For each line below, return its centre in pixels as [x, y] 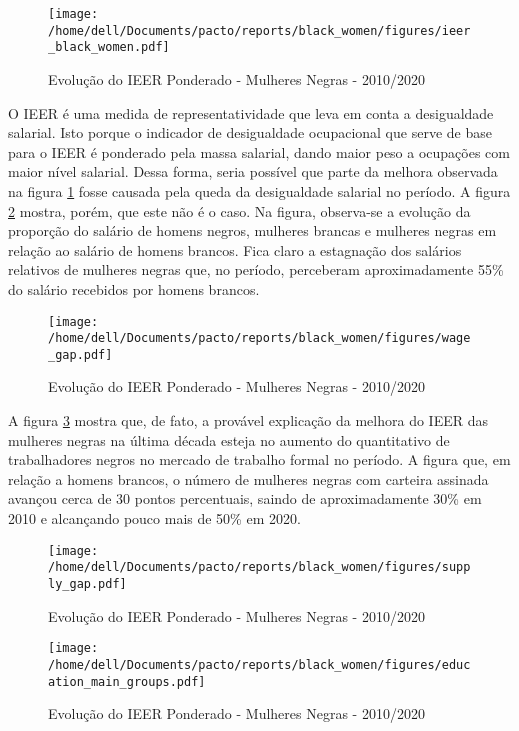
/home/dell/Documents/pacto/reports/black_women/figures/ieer [259, 30]
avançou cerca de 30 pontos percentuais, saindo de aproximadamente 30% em [245, 498]
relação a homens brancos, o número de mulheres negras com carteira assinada [248, 478]
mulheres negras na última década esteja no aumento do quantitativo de [229, 439]
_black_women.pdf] [109, 47]
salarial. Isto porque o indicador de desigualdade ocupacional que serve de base [250, 132]
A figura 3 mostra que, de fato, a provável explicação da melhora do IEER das [248, 420]
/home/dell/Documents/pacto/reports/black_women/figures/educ [259, 664]
